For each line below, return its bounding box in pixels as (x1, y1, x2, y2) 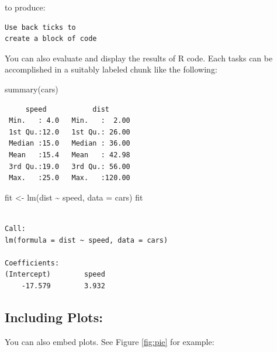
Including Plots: (5, 308, 103, 326)
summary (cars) (5, 82, 58, 95)
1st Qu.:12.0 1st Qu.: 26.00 (9, 127, 130, 136)
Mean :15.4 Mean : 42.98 (9, 150, 130, 159)
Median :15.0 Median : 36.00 (9, 139, 130, 148)
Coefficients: (5, 258, 60, 267)
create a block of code (5, 34, 97, 43)
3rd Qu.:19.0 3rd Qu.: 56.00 (9, 162, 130, 171)
